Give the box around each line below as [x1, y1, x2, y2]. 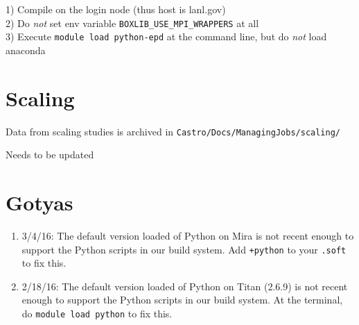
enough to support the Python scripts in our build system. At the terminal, [21, 292, 343, 307]
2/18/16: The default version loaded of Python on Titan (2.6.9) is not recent [21, 278, 348, 293]
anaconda [6, 42, 46, 57]
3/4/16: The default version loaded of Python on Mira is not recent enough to [21, 228, 354, 242]
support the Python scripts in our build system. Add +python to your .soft [21, 242, 347, 256]
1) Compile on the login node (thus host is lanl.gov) [6, 2, 226, 16]
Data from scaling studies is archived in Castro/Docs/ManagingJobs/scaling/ [6, 124, 340, 138]
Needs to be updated [6, 147, 94, 162]
